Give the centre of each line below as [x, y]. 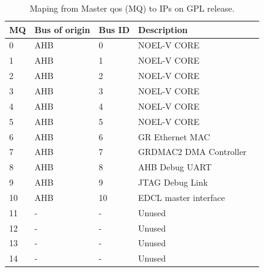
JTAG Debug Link [173, 182]
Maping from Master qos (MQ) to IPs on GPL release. [132, 8]
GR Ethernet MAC [174, 136]
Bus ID [114, 29]
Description [163, 29]
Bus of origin [62, 29]
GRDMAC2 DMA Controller [193, 152]
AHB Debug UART [175, 167]
